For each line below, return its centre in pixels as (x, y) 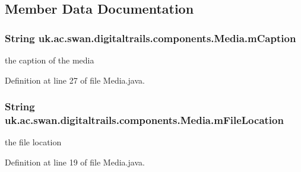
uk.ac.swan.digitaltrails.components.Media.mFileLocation (144, 120)
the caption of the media (50, 60)
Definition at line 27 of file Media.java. (75, 80)
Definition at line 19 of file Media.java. (75, 162)
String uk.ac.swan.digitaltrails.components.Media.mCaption (150, 38)
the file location (33, 142)
